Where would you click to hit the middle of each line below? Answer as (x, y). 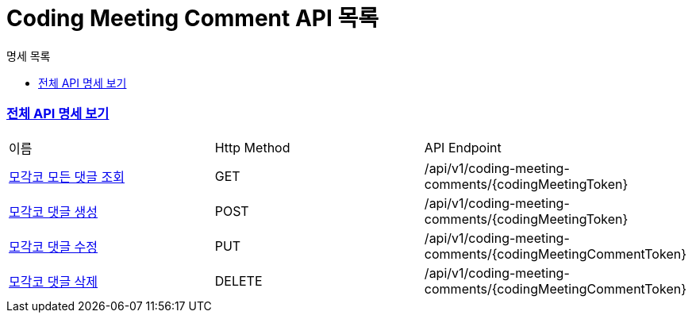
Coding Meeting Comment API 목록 (192, 18)
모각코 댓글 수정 (54, 246)
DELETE (238, 281)
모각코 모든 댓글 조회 (67, 177)
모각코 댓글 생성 (54, 211)
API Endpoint (463, 147)
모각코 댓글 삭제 (54, 281)
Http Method (252, 147)
